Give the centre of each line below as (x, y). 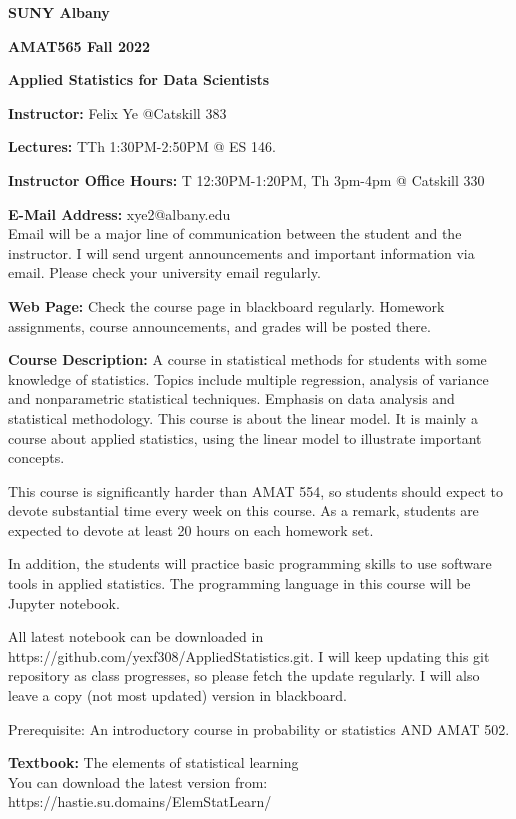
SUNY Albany (59, 12)
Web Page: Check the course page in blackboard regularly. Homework (226, 305)
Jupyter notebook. (64, 602)
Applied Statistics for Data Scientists (139, 79)
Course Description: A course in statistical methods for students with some (247, 359)
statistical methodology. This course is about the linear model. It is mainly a (243, 417)
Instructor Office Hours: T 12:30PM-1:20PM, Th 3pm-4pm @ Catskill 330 (246, 179)
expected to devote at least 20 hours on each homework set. (191, 529)
